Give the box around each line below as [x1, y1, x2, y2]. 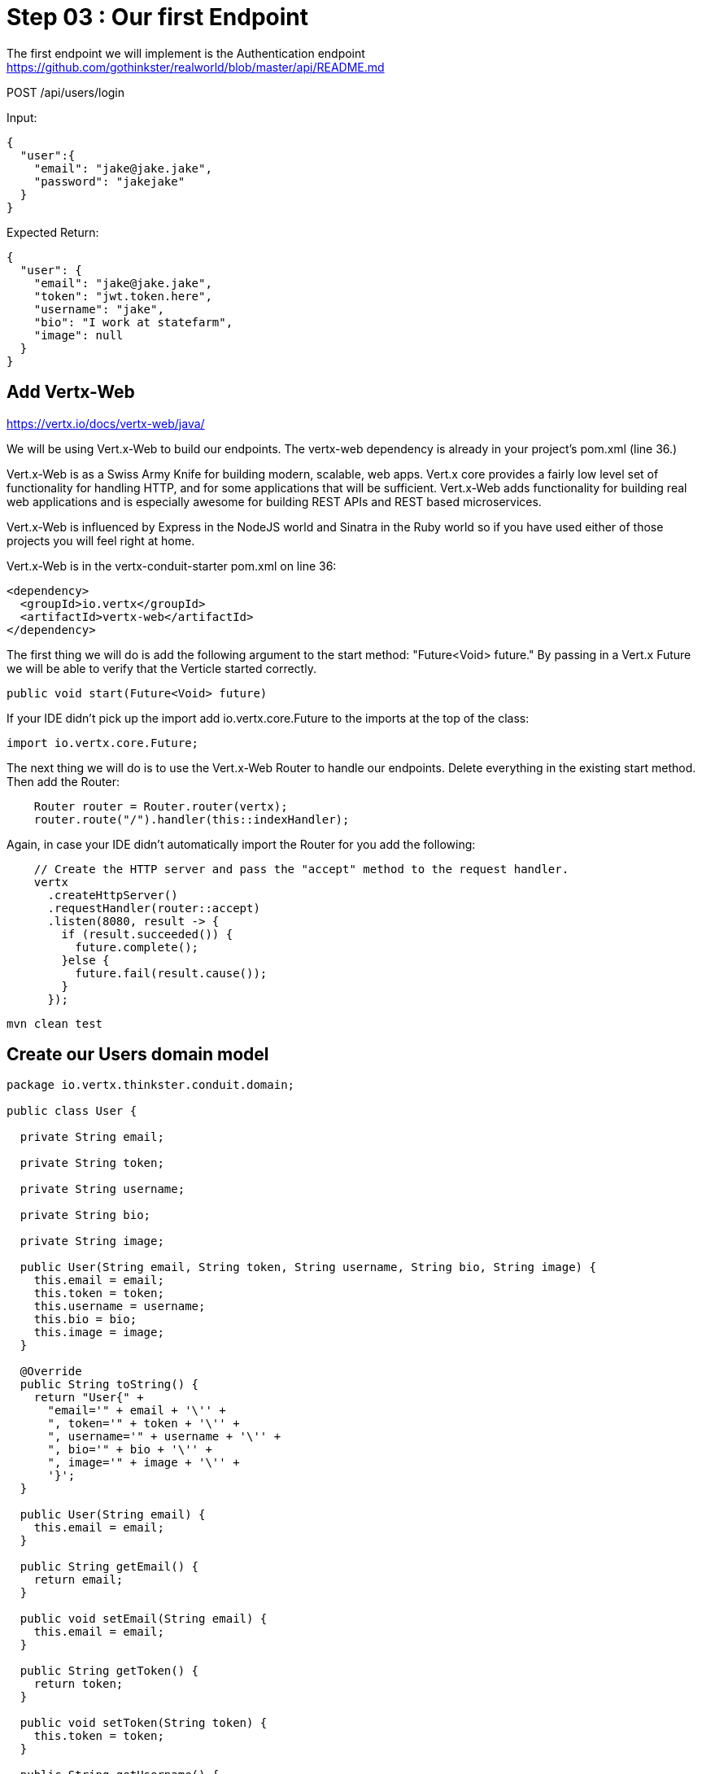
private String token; [20, 1156, 164, 1170]
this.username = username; [33, 1300, 206, 1313]
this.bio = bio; [33, 1313, 137, 1326]
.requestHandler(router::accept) [47, 901, 260, 915]
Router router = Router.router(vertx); [33, 799, 288, 813]
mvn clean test [7, 1016, 103, 1030]
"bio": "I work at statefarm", [33, 315, 233, 329]
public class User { [7, 1104, 137, 1118]
